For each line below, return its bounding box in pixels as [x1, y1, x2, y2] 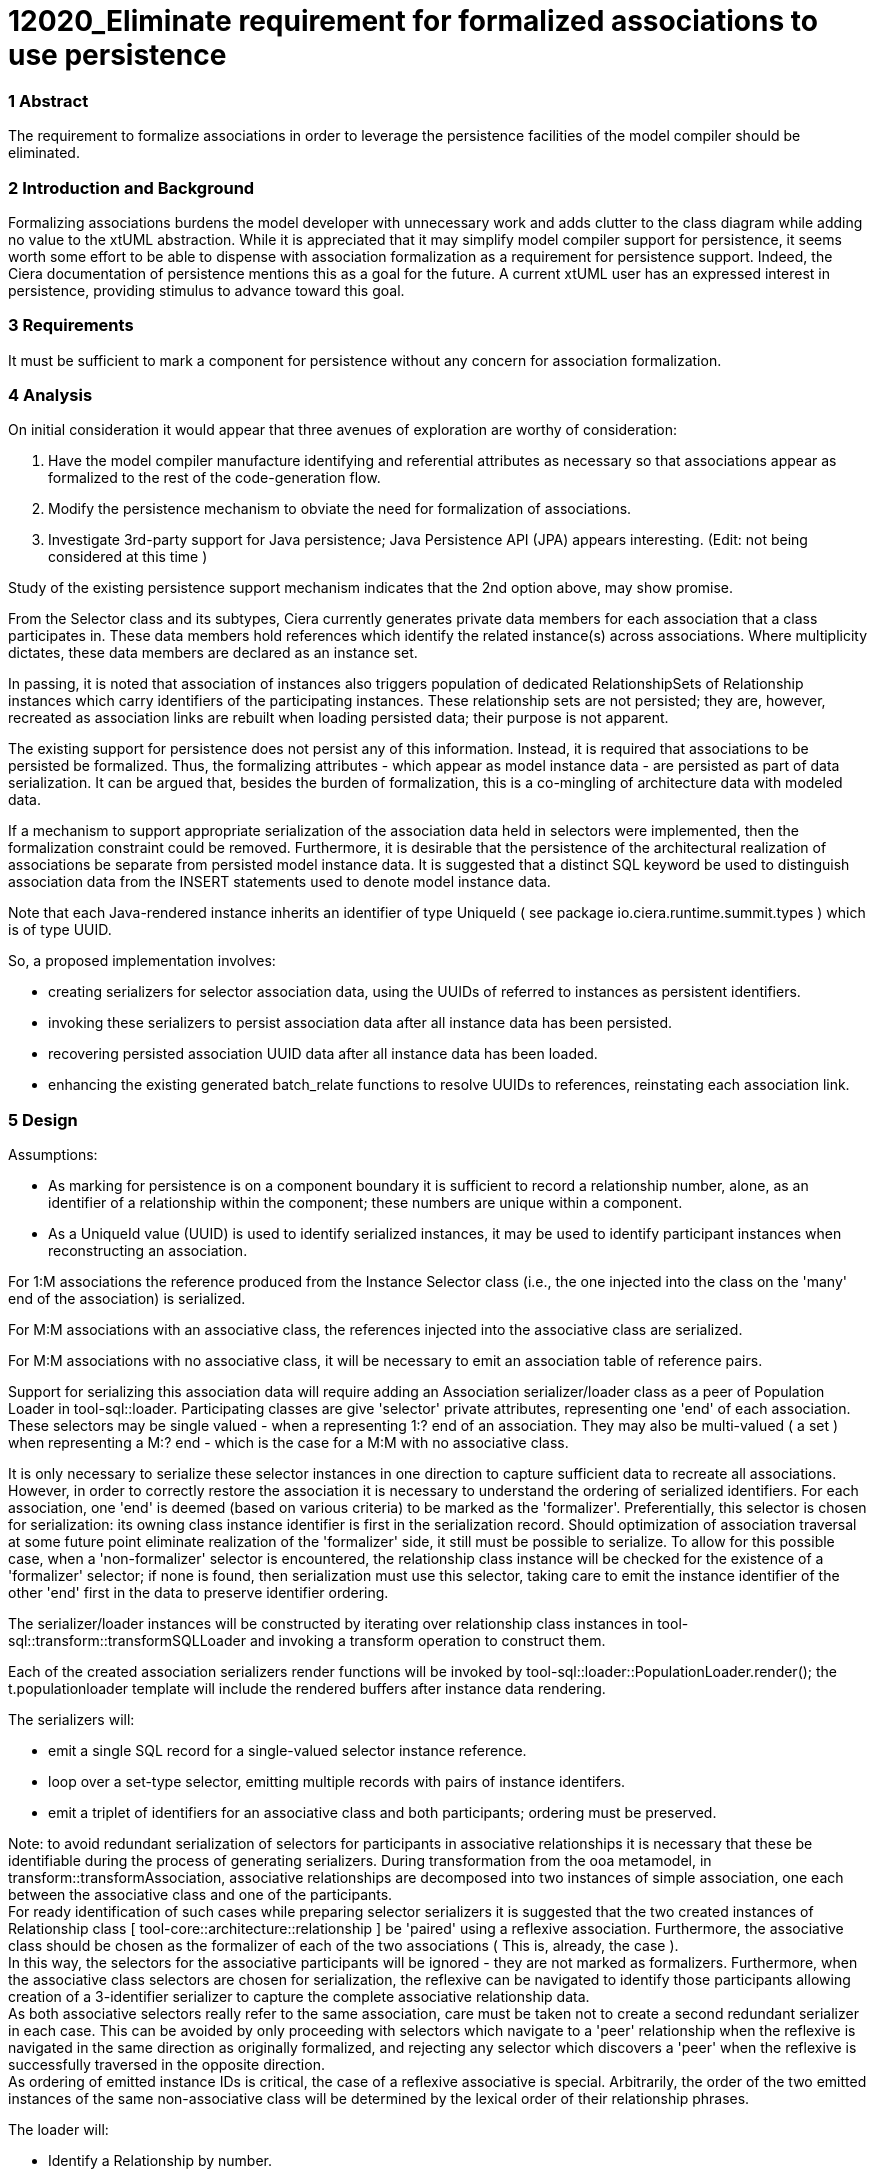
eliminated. [8, 144, 80, 162]
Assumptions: [8, 1146, 98, 1164]
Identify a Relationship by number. [48, 2152, 273, 2170]
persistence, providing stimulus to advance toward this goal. [8, 281, 405, 299]
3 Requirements [8, 315, 134, 336]
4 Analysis [8, 385, 93, 405]
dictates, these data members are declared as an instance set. [8, 644, 418, 662]
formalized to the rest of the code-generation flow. [48, 469, 381, 487]
